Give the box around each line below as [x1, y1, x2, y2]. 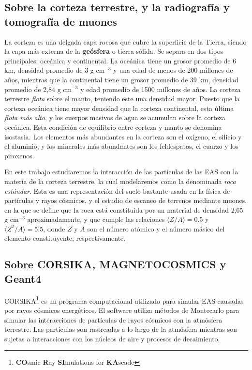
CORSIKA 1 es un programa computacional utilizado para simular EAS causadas [4, 294, 244, 306]
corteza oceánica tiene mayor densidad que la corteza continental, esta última [4, 103, 234, 113]
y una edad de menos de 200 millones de [113, 65, 233, 75]
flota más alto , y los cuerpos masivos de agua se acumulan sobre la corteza [4, 112, 225, 123]
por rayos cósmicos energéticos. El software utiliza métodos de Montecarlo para [4, 305, 239, 315]
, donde [43, 223, 65, 233]
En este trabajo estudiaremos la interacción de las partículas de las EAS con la [4, 167, 238, 177]
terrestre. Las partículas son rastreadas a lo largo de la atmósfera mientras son [4, 324, 237, 334]
